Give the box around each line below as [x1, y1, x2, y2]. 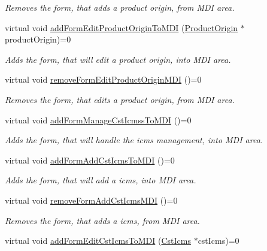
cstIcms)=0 [198, 234, 239, 247]
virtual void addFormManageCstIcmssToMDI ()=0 [5, 113, 192, 126]
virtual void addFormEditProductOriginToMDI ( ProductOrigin [5, 21, 238, 34]
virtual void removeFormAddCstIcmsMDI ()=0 [5, 193, 178, 206]
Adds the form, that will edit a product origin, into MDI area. [5, 53, 231, 65]
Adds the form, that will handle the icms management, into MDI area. [5, 134, 263, 146]
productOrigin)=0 [5, 33, 71, 46]
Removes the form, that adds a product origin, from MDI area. [5, 1, 235, 13]
